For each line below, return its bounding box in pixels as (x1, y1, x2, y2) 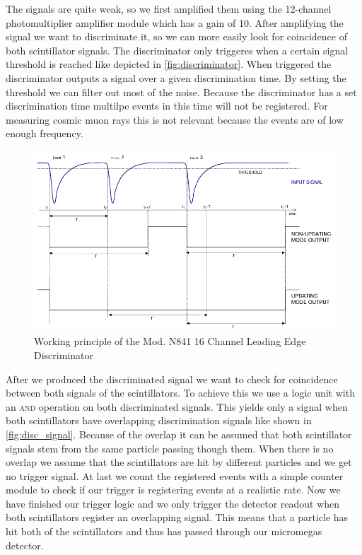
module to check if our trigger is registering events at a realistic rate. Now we (6, 482, 341, 497)
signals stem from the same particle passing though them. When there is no (6, 440, 334, 455)
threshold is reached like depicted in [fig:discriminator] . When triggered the (6, 57, 332, 71)
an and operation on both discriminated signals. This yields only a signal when (6, 399, 348, 414)
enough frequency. (6, 126, 83, 141)
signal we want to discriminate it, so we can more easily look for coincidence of (6, 29, 347, 44)
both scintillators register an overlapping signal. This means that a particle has (6, 510, 349, 525)
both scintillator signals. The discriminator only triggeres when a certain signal (6, 42, 349, 57)
